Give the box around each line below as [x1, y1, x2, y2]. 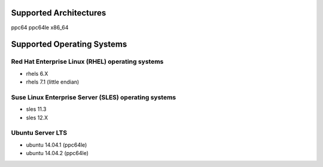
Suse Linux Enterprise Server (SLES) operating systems [11, 93, 176, 101]
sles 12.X [26, 114, 48, 121]
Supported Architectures [11, 8, 106, 18]
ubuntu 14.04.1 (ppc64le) [26, 141, 87, 149]
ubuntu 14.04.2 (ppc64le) [26, 150, 89, 157]
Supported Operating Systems [11, 39, 127, 50]
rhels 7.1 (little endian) [26, 78, 80, 86]
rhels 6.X [26, 70, 48, 77]
